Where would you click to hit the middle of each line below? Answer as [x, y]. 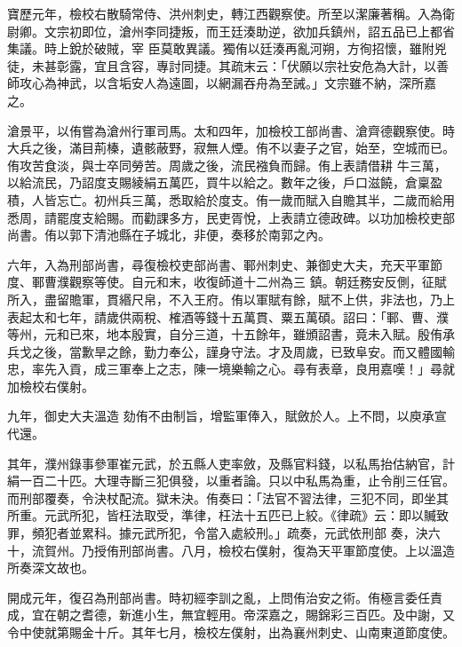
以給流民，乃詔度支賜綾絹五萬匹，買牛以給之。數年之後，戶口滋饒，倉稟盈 [225, 182]
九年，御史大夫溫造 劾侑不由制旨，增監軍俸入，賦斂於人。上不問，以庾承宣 [227, 416]
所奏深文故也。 [51, 568]
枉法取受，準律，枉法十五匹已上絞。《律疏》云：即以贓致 [283, 515]
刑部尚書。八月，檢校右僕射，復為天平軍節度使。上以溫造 [287, 550]
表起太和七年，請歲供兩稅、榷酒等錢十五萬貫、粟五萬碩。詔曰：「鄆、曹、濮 [228, 316]
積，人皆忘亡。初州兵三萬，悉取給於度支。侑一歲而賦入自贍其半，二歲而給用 [231, 199]
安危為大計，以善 [398, 65]
